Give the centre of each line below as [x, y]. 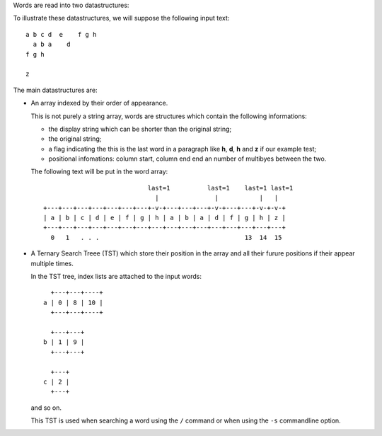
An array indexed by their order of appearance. [99, 103]
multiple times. [52, 263]
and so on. [46, 408]
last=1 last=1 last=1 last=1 [220, 188]
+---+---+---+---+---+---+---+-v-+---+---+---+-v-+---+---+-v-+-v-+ [164, 208]
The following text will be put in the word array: [99, 172]
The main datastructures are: [56, 90]
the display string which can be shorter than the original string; [140, 129]
